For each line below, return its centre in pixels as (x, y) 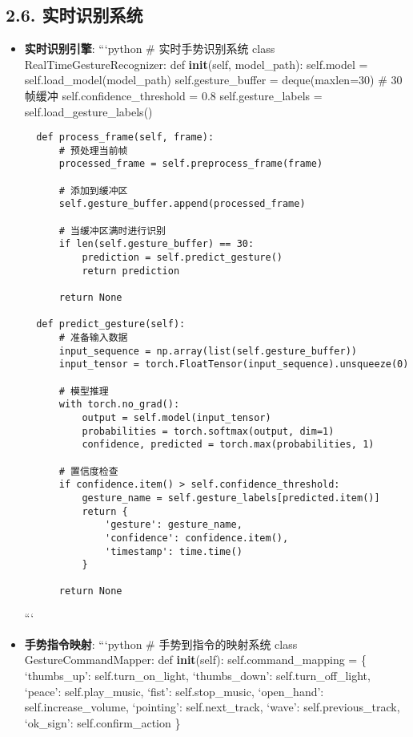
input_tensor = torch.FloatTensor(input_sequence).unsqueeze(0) (234, 364)
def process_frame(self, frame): (125, 138)
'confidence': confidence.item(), (197, 538)
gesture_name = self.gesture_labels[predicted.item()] (231, 498)
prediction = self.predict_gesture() (182, 258)
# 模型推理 (84, 391)
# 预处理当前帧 (93, 150)
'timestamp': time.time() (174, 551)
